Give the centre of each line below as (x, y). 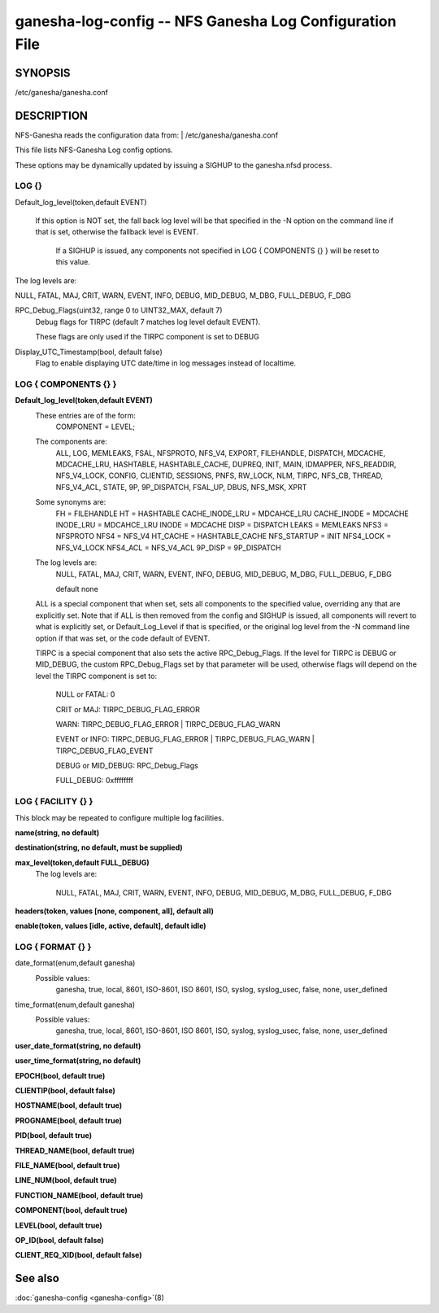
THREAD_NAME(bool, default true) (75, 1150)
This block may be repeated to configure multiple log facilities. (120, 817)
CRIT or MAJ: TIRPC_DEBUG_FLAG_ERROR (128, 709)
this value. (73, 262)
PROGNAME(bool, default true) (68, 1120)
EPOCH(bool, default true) (60, 1075)
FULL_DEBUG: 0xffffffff (95, 781)
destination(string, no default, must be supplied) (99, 847)
